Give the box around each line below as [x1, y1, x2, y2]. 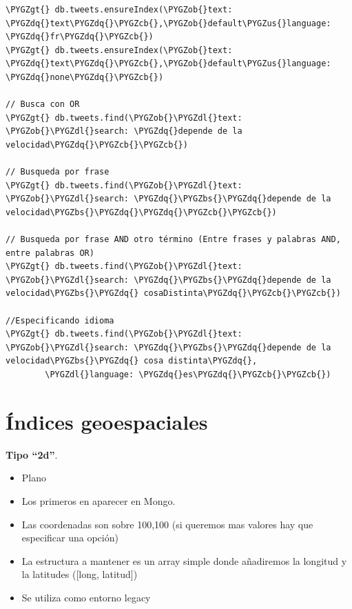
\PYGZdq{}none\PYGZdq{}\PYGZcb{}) [6, 72, 164, 82]
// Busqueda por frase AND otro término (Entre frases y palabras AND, [6, 234, 341, 245]
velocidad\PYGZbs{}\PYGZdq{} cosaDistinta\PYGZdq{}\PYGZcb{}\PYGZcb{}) [6, 288, 341, 299]
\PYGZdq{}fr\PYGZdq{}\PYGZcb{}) [6, 32, 154, 42]
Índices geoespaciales [6, 407, 208, 435]
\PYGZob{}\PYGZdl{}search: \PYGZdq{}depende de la [6, 126, 242, 137]
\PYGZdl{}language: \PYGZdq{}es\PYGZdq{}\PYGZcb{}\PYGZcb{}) [45, 370, 331, 380]
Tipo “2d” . [6, 447, 58, 461]
